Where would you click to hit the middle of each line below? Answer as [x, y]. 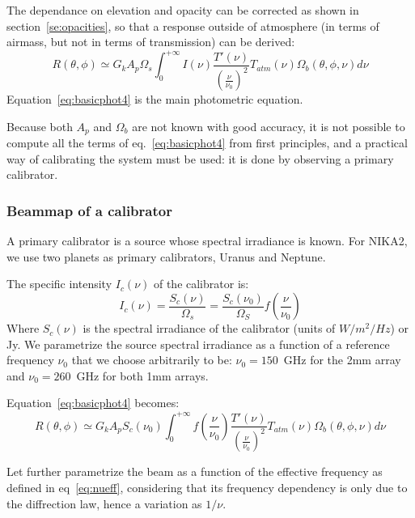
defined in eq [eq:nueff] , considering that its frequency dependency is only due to [207, 488]
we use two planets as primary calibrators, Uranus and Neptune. [166, 256]
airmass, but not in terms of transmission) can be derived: [151, 42]
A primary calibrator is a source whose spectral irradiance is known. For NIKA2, [207, 241]
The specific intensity [59, 284]
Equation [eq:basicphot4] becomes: [93, 403]
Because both [40, 126]
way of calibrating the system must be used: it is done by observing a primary [200, 158]
